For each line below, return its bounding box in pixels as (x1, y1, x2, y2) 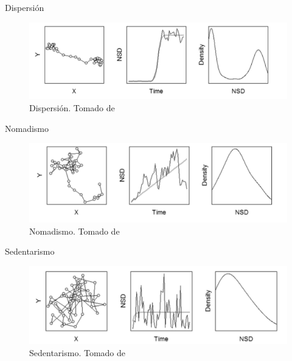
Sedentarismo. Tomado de (29, 346, 126, 359)
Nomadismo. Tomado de (29, 224, 120, 237)
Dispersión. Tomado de (29, 101, 115, 114)
